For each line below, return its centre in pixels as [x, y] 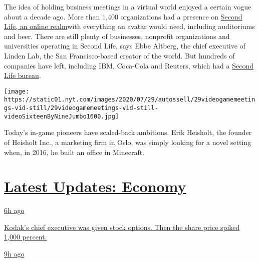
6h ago [14, 210]
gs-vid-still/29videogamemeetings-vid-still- [81, 108]
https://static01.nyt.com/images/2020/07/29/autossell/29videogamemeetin [130, 100]
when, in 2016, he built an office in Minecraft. [74, 152]
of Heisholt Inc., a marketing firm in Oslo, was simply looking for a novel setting [128, 142]
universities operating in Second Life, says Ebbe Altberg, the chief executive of [125, 46]
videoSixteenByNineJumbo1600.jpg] [62, 116]
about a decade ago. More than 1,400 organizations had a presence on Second [123, 16]
